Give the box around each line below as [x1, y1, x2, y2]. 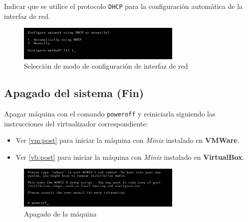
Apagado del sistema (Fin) [4, 85, 144, 101]
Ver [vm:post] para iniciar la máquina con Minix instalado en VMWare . [15, 135, 240, 145]
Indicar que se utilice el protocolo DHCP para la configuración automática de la [4, 1, 243, 11]
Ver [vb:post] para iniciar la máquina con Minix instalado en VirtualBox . [15, 151, 245, 162]
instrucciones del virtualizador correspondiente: [4, 118, 148, 128]
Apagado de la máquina [24, 208, 97, 219]
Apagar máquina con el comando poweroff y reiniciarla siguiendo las [4, 109, 216, 118]
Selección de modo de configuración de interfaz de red [24, 61, 188, 71]
